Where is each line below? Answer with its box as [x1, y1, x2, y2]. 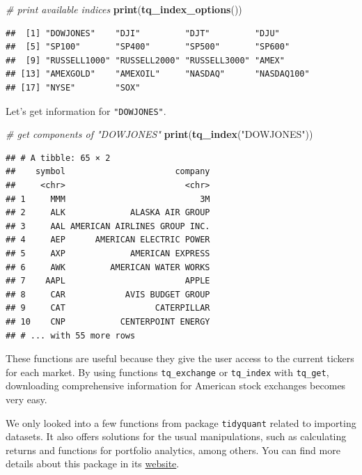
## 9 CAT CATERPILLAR [6, 303, 210, 313]
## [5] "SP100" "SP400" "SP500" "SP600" [6, 42, 290, 52]
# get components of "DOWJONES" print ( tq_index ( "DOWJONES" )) [6, 127, 313, 141]
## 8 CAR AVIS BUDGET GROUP [6, 289, 210, 299]
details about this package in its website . [6, 456, 180, 471]
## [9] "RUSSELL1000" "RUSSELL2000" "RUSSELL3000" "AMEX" [6, 55, 285, 65]
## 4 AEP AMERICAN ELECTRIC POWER [6, 235, 210, 245]
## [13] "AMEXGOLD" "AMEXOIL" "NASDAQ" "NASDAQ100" [6, 69, 310, 79]
